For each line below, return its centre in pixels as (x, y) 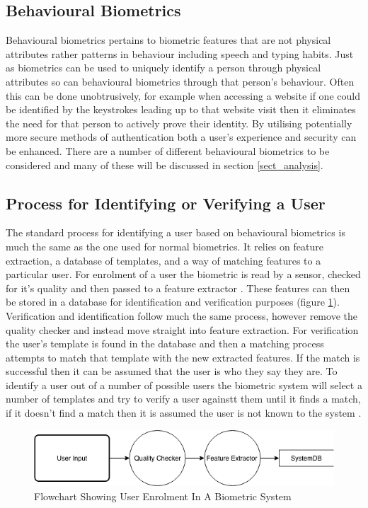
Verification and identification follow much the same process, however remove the (182, 315)
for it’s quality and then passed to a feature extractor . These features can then (178, 288)
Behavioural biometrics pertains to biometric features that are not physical (168, 40)
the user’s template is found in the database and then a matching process (165, 344)
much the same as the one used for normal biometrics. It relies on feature (165, 246)
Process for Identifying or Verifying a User (166, 203)
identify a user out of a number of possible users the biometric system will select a (184, 385)
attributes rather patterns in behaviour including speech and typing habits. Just (180, 53)
